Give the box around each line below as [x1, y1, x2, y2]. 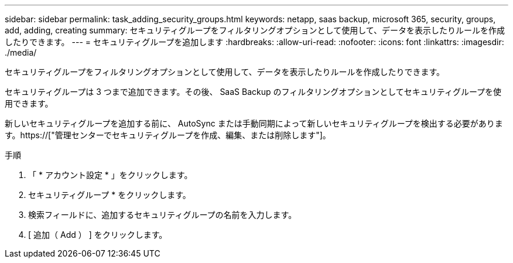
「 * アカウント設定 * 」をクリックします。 [28, 170, 193, 180]
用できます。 [5, 98, 53, 108]
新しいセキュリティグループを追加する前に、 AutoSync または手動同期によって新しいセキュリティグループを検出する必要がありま [5, 118, 503, 128]
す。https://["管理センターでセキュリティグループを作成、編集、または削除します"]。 [5, 130, 331, 140]
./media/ [5, 47, 37, 57]
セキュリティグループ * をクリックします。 [28, 190, 191, 200]
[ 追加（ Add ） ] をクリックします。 [28, 230, 167, 240]
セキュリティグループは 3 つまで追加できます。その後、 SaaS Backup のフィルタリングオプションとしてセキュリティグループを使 [5, 87, 502, 97]
